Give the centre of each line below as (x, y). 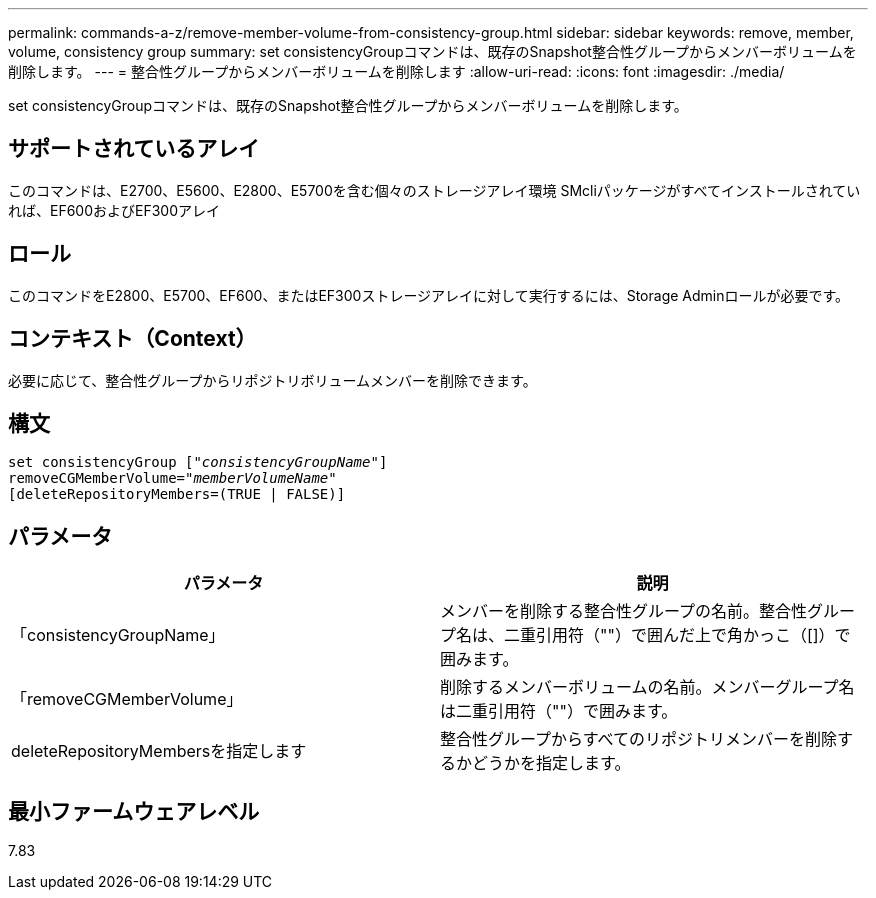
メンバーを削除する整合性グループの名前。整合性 (624, 611)
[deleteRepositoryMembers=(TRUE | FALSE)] (177, 494)
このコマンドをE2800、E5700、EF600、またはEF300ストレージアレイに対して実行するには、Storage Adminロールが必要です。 (429, 295)
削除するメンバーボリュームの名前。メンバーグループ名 (647, 687)
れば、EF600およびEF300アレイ (114, 210)
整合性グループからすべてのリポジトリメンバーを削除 (638, 739)
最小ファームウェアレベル (134, 811)
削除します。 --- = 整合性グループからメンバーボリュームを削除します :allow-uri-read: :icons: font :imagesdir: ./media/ (396, 71)
